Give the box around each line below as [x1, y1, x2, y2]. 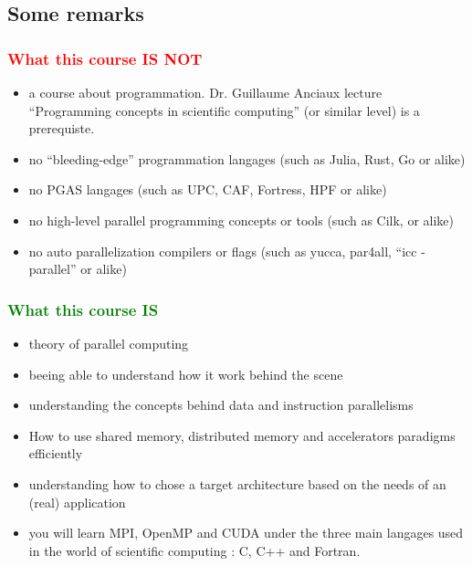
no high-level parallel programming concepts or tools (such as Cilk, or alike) [28, 210, 455, 229]
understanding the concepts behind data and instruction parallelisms [28, 395, 414, 414]
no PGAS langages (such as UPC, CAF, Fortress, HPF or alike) [28, 180, 387, 199]
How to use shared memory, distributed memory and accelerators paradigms [28, 425, 456, 445]
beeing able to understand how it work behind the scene [28, 364, 343, 383]
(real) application [28, 492, 126, 511]
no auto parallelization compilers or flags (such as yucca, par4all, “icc [28, 241, 417, 260]
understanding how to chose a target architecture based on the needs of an [28, 474, 446, 493]
